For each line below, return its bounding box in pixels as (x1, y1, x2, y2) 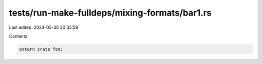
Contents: (9, 33, 29, 39)
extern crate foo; (19, 46, 63, 52)
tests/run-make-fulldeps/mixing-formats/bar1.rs (9, 7, 212, 18)
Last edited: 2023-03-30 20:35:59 (9, 24, 78, 30)
